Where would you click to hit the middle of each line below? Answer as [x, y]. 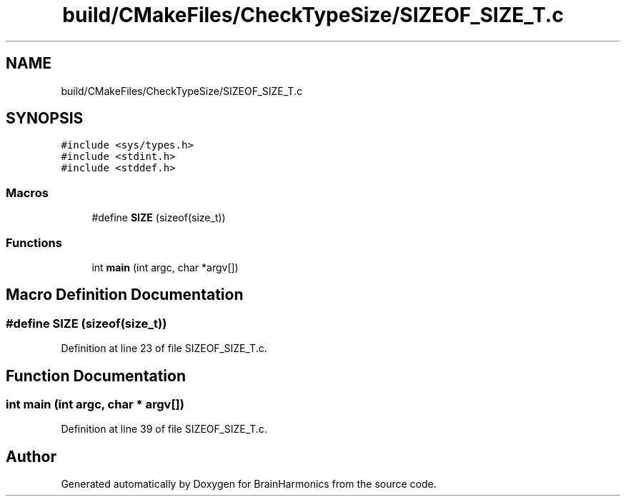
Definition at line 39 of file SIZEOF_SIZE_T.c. [164, 429]
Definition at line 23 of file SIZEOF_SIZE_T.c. [164, 348]
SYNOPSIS [45, 119]
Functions [34, 242]
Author [31, 456]
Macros [27, 192]
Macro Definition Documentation [125, 295]
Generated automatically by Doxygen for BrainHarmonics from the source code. [249, 484]
